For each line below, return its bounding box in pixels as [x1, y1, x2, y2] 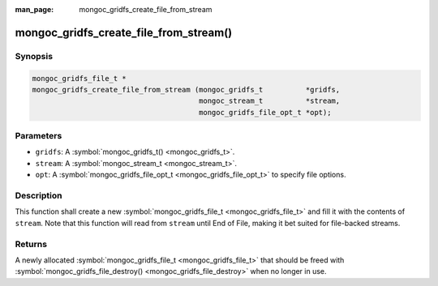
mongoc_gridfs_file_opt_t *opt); [199, 108, 332, 117]
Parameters [15, 130, 62, 142]
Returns [15, 238, 48, 250]
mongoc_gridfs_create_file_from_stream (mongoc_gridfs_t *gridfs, [32, 85, 341, 94]
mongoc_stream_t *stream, [199, 96, 341, 105]
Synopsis [15, 50, 53, 62]
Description [15, 190, 62, 202]
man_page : [15, 5, 54, 14]
